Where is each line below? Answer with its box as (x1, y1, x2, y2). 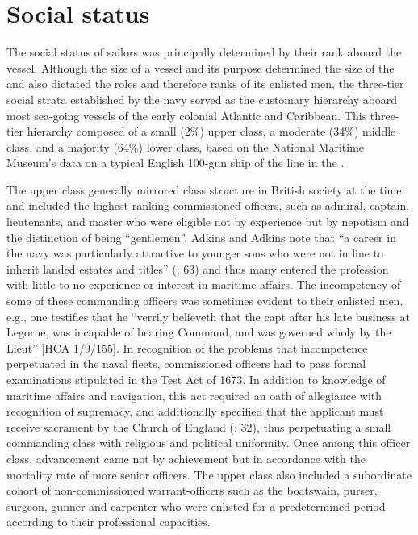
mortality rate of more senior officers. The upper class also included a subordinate (6, 466, 412, 483)
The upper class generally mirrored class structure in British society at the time (6, 181, 402, 198)
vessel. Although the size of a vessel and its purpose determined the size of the (6, 59, 395, 76)
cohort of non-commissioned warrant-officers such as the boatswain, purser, (6, 482, 378, 499)
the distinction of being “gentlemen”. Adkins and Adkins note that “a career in (6, 228, 396, 245)
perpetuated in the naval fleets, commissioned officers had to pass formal (6, 355, 366, 372)
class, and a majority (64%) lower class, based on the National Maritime (6, 138, 365, 155)
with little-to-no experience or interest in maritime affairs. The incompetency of (6, 276, 401, 293)
